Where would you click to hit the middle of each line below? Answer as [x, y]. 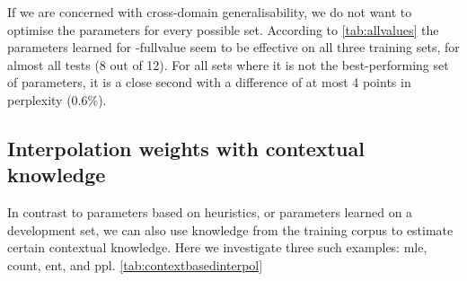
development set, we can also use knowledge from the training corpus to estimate [230, 229]
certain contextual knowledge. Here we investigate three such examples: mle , [217, 247]
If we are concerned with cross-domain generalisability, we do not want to [210, 12]
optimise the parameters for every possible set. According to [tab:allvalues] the [223, 29]
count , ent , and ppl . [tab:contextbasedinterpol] [135, 264]
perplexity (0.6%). [57, 99]
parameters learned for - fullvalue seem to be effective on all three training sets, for [233, 47]
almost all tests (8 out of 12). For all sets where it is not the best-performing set [228, 64]
